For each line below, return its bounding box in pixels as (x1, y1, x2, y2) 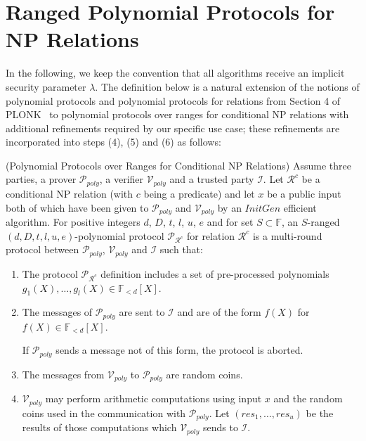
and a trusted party (169, 172, 254, 186)
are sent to (119, 305, 165, 319)
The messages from (22, 366, 105, 381)
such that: (159, 242, 203, 257)
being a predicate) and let (143, 186, 255, 200)
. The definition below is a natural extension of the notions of (95, 79, 360, 94)
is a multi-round (252, 228, 322, 243)
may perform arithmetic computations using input (45, 391, 262, 406)
